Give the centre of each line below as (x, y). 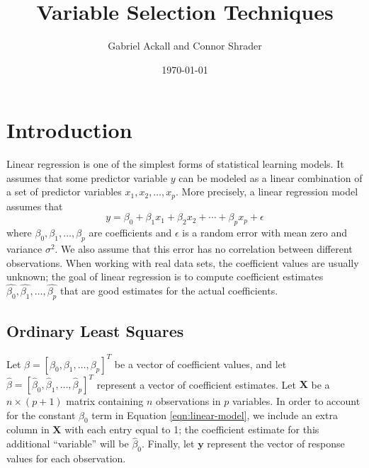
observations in (188, 401)
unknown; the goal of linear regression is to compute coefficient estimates (165, 276)
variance (24, 249)
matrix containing (105, 401)
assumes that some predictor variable (87, 177)
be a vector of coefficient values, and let (200, 364)
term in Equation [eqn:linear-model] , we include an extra (215, 415)
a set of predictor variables (64, 192)
